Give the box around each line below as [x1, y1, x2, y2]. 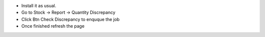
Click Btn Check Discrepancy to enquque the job [21, 16, 120, 22]
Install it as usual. [21, 3, 56, 8]
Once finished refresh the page [21, 23, 85, 29]
